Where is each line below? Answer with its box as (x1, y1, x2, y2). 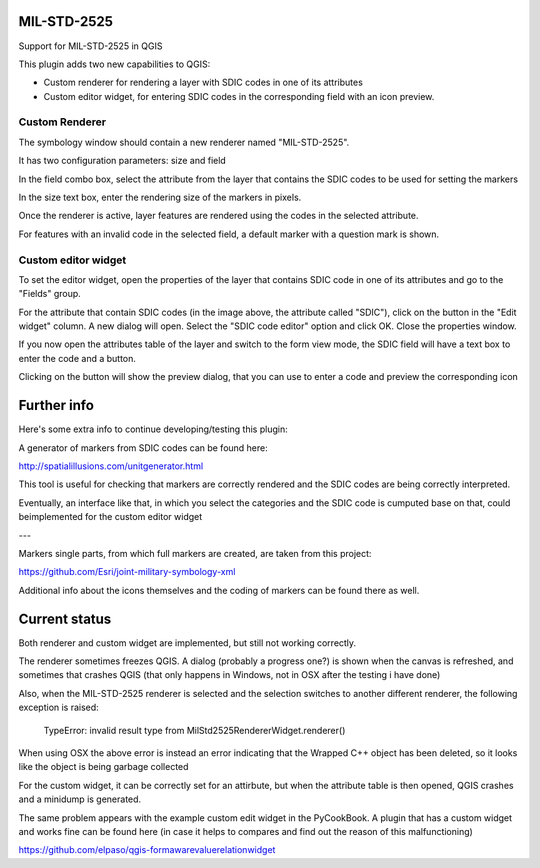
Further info (18, 397, 95, 414)
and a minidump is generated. (18, 793, 142, 805)
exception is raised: (18, 701, 99, 714)
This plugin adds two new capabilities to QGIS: (18, 58, 211, 70)
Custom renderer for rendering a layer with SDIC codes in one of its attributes (43, 76, 364, 89)
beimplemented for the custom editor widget (18, 511, 203, 523)
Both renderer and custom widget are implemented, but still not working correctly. (18, 636, 357, 649)
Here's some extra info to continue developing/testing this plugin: (18, 423, 289, 435)
